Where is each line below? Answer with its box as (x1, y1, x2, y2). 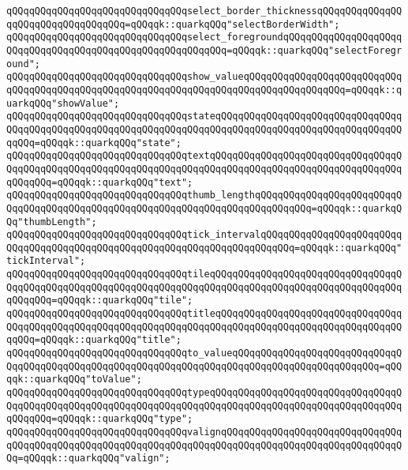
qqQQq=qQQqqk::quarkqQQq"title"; (6, 334, 182, 346)
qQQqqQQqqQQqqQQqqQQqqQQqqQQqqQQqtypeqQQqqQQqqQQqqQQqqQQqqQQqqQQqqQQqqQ (6, 387, 402, 399)
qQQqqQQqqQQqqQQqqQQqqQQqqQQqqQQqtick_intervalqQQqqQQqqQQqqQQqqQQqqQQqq (6, 229, 402, 241)
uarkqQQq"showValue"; (6, 97, 120, 109)
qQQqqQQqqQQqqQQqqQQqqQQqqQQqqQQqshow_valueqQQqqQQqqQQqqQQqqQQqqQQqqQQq (6, 71, 402, 83)
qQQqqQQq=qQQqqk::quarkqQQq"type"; (6, 413, 193, 425)
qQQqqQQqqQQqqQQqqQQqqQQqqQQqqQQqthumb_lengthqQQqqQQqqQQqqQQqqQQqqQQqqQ (6, 190, 402, 201)
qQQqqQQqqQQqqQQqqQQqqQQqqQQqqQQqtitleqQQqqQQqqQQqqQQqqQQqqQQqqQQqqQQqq (6, 308, 402, 320)
